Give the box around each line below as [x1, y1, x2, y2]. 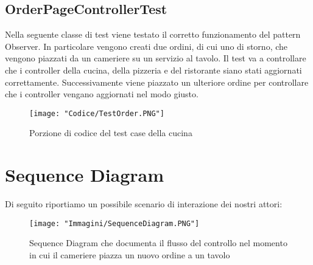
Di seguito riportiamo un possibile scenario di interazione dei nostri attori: [5, 198, 283, 210]
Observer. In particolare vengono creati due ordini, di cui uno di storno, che [5, 40, 288, 52]
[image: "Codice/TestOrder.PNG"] [29, 109, 164, 118]
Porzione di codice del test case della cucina [29, 126, 192, 139]
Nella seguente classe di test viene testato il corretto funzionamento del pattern [5, 28, 301, 41]
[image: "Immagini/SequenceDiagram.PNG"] [29, 219, 200, 228]
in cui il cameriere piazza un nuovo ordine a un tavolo [29, 248, 230, 261]
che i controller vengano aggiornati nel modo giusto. [5, 88, 199, 100]
